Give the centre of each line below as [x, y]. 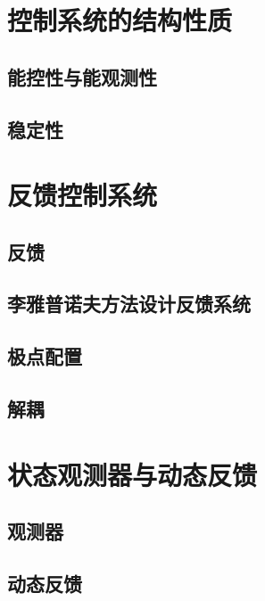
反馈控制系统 [83, 195]
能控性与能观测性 [82, 76]
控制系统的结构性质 [120, 20]
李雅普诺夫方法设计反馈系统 [129, 304]
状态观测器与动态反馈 [132, 474]
